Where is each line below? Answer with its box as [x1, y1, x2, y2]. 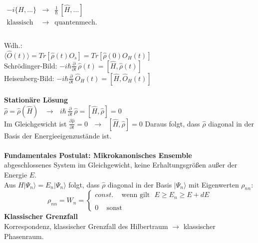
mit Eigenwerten [189, 179, 239, 189]
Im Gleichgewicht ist [4, 118, 67, 128]
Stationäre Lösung [4, 94, 68, 105]
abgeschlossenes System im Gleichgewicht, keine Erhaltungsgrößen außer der [4, 159, 238, 170]
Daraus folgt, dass [145, 118, 200, 128]
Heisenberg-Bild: [4, 72, 54, 83]
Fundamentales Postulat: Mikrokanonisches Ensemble [4, 149, 192, 160]
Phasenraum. [4, 230, 44, 241]
